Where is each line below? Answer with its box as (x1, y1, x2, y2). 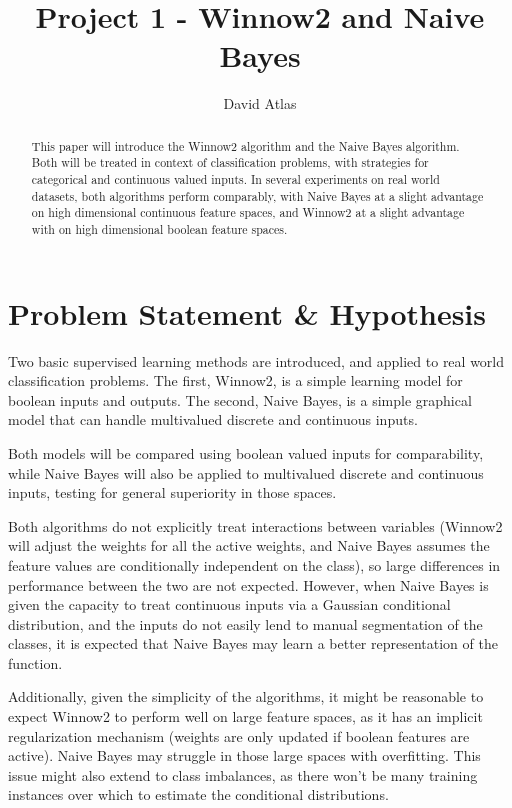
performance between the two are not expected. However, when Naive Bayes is (8, 574, 489, 595)
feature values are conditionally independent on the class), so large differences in (8, 554, 501, 575)
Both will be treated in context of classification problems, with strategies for (31, 154, 429, 171)
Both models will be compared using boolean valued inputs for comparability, (8, 442, 484, 463)
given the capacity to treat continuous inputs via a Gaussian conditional (8, 594, 451, 615)
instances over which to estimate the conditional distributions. (8, 784, 389, 805)
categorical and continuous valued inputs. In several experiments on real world (31, 171, 440, 188)
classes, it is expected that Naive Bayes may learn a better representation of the (8, 633, 498, 654)
